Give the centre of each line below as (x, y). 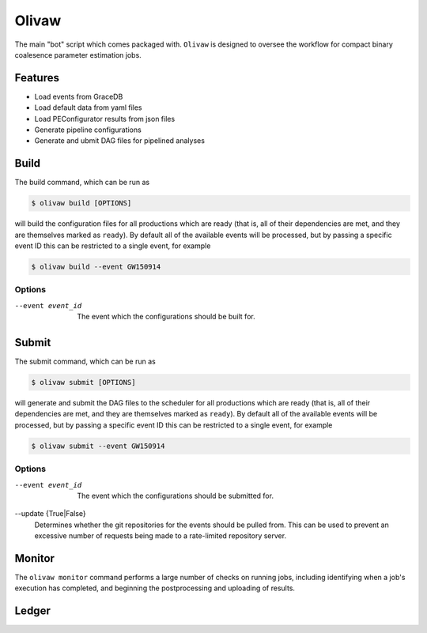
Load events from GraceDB (79, 96)
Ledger (32, 611)
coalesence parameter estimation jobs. (78, 55)
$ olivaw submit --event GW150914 (98, 446)
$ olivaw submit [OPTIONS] (83, 382)
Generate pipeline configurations (88, 130)
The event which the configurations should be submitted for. (176, 495)
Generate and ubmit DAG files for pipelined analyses (120, 141)
